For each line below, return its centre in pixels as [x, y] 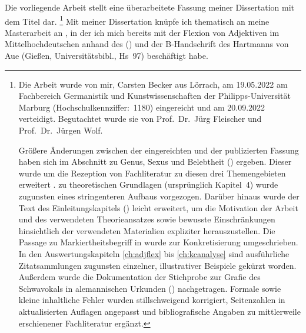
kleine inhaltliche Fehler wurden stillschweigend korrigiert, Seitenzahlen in [152, 300]
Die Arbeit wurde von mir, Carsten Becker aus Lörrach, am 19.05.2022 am [153, 84]
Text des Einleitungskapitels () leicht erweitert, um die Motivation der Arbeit [158, 207]
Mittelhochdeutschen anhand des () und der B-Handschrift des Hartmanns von [147, 44]
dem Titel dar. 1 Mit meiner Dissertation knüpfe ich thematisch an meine [137, 20]
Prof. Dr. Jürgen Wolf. [61, 130]
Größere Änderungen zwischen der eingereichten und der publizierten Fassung [159, 150]
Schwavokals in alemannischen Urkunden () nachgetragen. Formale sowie [150, 288]
